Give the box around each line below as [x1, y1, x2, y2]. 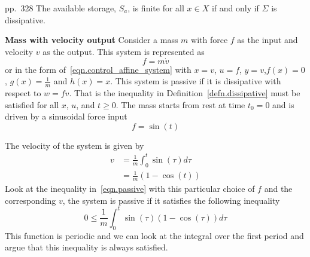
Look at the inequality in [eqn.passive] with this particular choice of [5, 182, 255, 195]
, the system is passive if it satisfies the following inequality [62, 194, 280, 206]
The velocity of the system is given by [5, 139, 144, 151]
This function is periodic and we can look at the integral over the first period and [5, 229, 304, 241]
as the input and [237, 33, 298, 46]
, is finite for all [127, 2, 184, 14]
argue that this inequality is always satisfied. [5, 241, 168, 253]
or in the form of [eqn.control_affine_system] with [5, 63, 192, 75]
